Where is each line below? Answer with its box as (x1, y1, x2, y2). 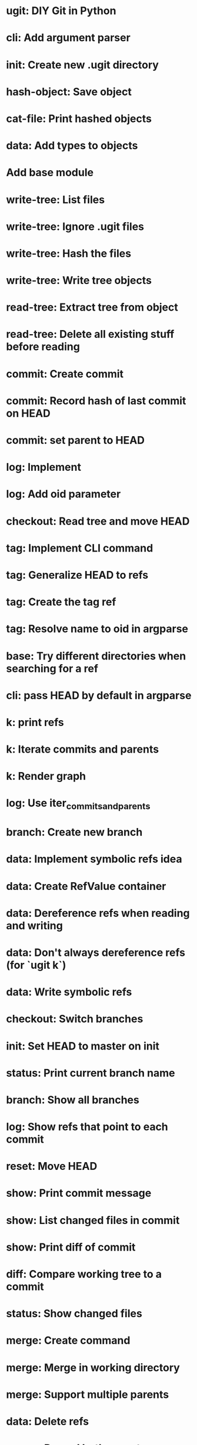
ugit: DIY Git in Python (6, 4, 116, 18)
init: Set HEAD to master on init (6, 1039, 160, 1053)
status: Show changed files (6, 1307, 142, 1321)
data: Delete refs (6, 1414, 89, 1428)
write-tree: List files (6, 193, 105, 206)
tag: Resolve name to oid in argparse (6, 622, 189, 636)
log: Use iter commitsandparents (6, 797, 151, 812)
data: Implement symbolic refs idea (6, 853, 182, 866)
